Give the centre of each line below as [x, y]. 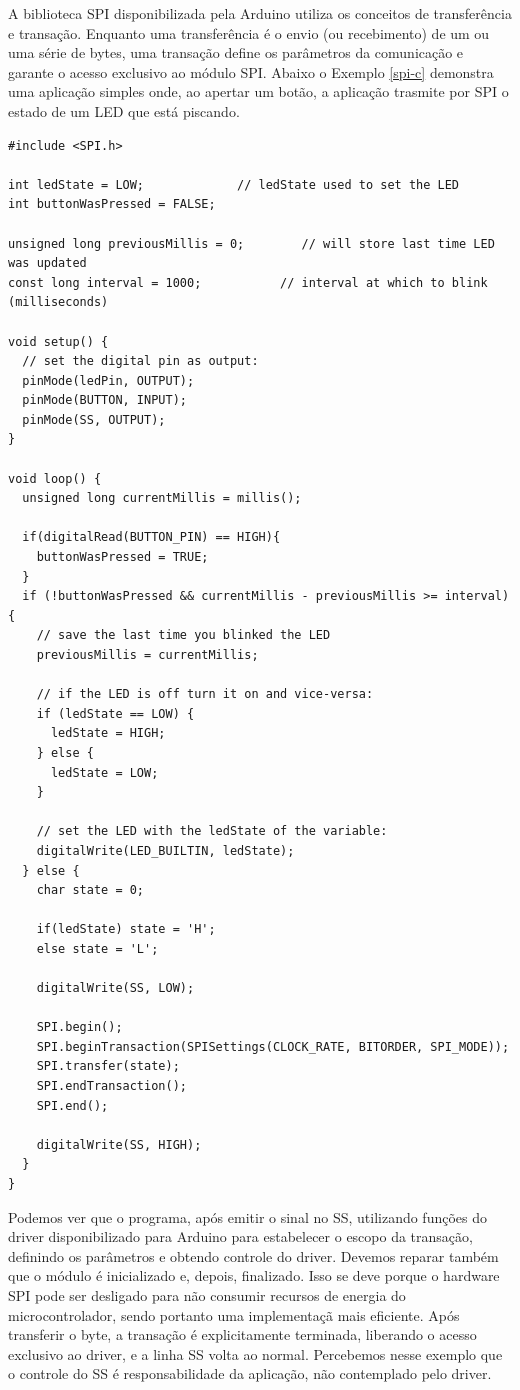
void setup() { [58, 341]
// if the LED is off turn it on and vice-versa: [205, 694]
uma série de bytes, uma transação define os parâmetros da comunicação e [236, 52]
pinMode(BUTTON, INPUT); [104, 400]
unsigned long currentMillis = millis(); [162, 498]
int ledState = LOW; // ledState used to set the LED [234, 184]
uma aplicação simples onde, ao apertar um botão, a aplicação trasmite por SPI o [258, 91]
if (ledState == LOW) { [115, 713]
